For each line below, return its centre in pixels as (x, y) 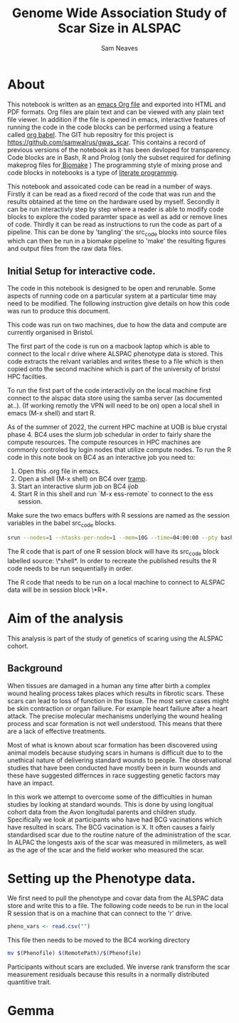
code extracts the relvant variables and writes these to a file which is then (116, 361)
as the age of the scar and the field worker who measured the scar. (106, 850)
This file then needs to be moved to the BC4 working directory (99, 940)
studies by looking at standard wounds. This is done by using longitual (110, 804)
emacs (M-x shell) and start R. (52, 413)
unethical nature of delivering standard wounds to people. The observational (119, 760)
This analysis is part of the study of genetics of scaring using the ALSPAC (116, 638)
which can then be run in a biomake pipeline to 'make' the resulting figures (117, 241)
